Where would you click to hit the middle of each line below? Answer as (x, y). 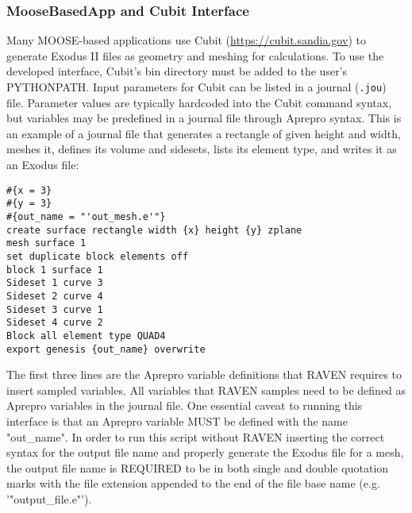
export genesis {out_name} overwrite (106, 349)
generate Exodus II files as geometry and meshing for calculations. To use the (195, 55)
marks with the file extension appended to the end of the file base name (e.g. (193, 483)
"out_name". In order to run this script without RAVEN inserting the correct (196, 436)
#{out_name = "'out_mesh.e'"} (86, 216)
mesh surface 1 (46, 243)
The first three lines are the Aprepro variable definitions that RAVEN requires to (204, 374)
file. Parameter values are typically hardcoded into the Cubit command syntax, (199, 102)
